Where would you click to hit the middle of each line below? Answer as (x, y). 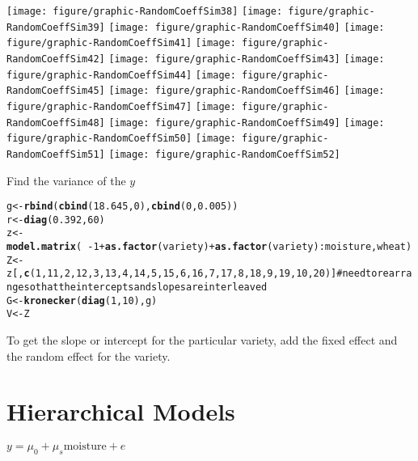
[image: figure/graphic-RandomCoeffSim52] (224, 154)
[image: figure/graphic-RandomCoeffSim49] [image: (247, 123)
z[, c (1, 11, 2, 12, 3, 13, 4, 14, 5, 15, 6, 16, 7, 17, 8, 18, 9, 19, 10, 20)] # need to (192, 274)
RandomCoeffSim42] (56, 59)
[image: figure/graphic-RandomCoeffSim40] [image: (247, 27)
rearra (395, 274)
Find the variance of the (66, 180)
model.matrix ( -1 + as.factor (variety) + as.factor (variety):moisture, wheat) (209, 247)
